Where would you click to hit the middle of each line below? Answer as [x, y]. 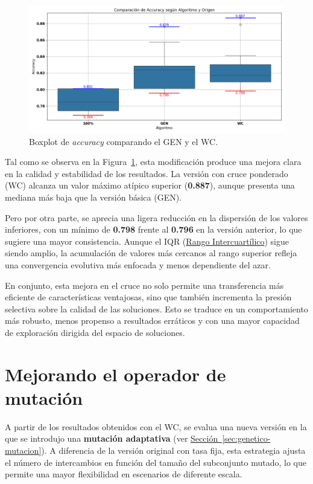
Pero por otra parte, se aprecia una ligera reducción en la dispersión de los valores [156, 217]
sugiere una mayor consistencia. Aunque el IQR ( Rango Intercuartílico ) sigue [147, 241]
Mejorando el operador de [115, 374]
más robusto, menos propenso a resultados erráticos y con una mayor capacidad [152, 321]
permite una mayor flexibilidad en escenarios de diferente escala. [124, 474]
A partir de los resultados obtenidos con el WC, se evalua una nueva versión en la [156, 426]
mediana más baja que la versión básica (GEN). [93, 197]
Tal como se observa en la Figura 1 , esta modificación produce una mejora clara [153, 162]
